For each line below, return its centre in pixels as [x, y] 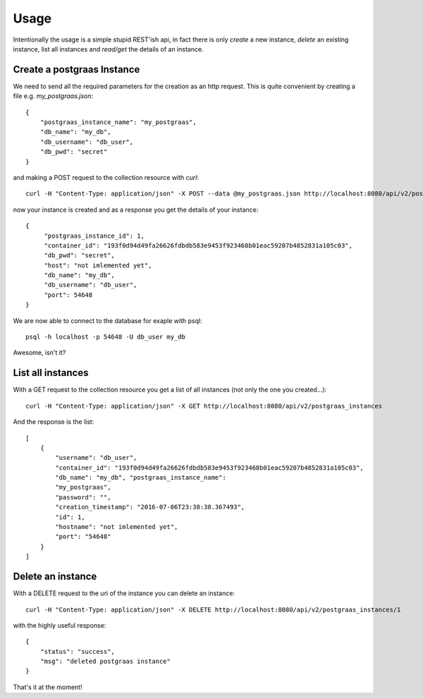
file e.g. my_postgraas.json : [53, 96]
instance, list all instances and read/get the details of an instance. [108, 49]
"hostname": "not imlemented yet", [117, 527]
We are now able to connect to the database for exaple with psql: [108, 320]
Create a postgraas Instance [76, 69]
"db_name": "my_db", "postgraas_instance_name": [141, 478]
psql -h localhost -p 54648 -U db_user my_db [106, 337]
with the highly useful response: [60, 625]
